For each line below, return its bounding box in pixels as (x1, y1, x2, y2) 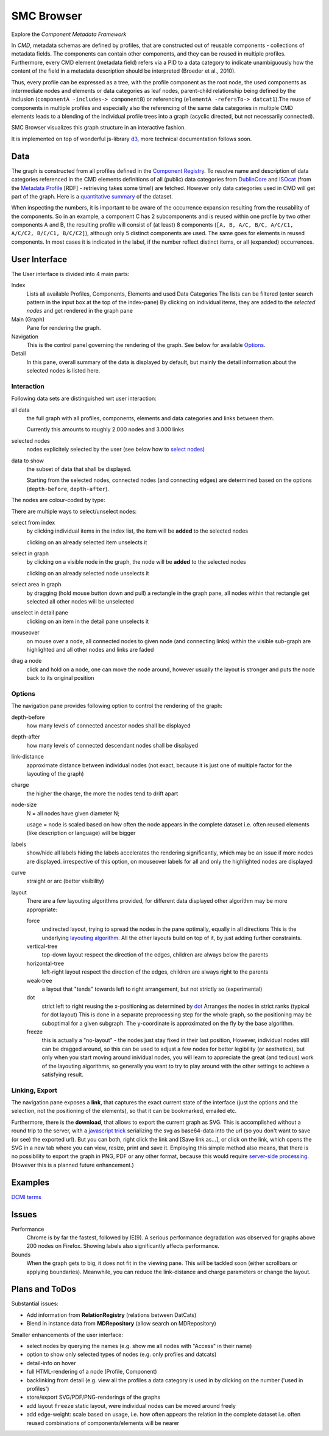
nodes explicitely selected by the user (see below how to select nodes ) (26, 446, 205, 453)
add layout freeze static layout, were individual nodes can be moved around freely (26, 1402, 236, 1409)
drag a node (11, 657, 42, 665)
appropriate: (26, 906, 58, 913)
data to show (11, 457, 44, 464)
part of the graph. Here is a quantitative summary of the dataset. (11, 192, 173, 200)
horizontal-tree (26, 960, 64, 967)
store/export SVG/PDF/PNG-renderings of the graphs (26, 1393, 161, 1401)
